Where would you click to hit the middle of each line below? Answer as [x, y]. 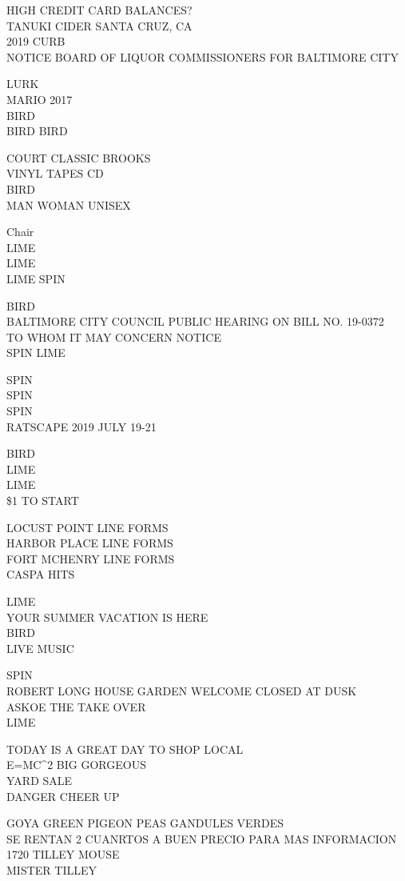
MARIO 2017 [40, 99]
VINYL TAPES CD [55, 173]
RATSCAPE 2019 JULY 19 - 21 [81, 426]
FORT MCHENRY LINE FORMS [91, 558]
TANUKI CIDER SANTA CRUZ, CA [99, 25]
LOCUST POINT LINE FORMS [87, 527]
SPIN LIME [36, 352]
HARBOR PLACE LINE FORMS [90, 543]
